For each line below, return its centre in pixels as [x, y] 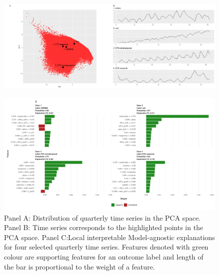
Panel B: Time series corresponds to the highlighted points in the [104, 227]
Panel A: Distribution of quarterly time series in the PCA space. [102, 217]
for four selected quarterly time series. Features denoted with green [106, 247]
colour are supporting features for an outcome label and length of [104, 256]
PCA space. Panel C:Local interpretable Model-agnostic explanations [109, 237]
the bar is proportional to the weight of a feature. [80, 266]
